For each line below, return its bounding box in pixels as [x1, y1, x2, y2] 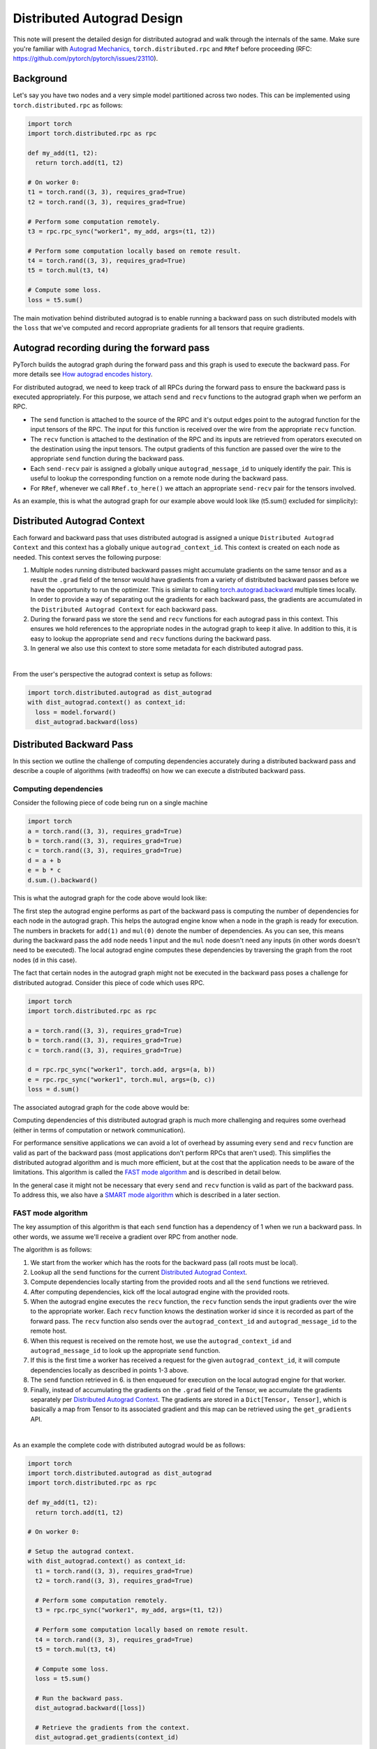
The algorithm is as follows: [13, 1245, 92, 1254]
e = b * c [27, 866, 61, 874]
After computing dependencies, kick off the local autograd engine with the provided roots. [30, 1287, 290, 1296]
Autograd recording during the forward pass [13, 341, 210, 353]
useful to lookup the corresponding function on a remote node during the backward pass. [30, 474, 288, 483]
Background [13, 73, 68, 85]
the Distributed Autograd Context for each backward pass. [30, 605, 218, 614]
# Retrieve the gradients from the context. [35, 1724, 190, 1732]
